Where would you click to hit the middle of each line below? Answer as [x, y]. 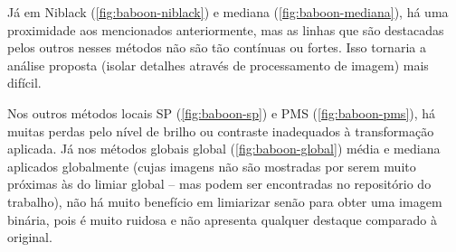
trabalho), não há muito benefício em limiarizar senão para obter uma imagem [225, 201]
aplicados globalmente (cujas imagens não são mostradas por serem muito [212, 166]
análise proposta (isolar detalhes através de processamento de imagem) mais [218, 65]
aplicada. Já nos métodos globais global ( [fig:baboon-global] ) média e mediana [224, 149]
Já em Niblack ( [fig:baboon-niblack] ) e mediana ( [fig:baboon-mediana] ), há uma [228, 12]
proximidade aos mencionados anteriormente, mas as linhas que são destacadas [226, 29]
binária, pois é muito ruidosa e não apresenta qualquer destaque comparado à [222, 219]
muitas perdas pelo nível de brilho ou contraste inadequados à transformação [221, 131]
